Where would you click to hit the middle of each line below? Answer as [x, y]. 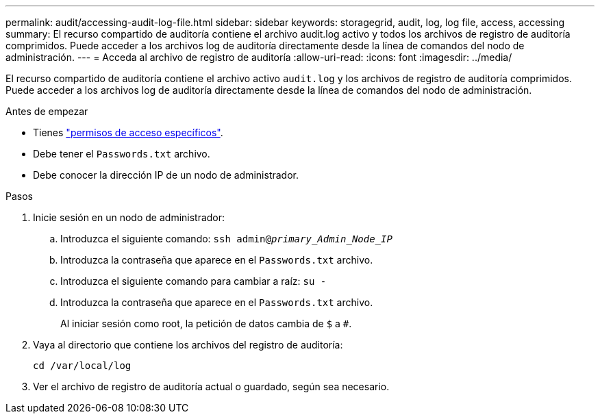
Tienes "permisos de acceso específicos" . [128, 132]
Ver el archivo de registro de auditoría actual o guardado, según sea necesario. [211, 386]
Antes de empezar [47, 111]
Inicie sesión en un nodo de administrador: [129, 217]
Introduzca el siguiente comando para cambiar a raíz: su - [193, 281]
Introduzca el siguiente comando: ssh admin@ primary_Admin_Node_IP [226, 239]
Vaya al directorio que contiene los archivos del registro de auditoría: [188, 345]
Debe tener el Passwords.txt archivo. [122, 154]
